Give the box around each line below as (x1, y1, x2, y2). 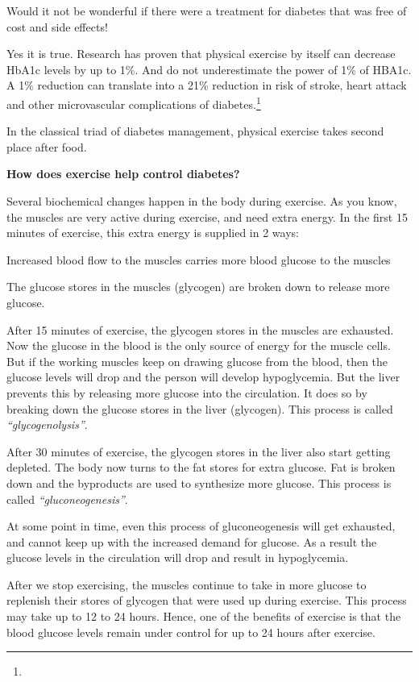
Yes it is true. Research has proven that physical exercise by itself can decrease (6, 45, 396, 62)
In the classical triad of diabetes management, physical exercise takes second (6, 123, 384, 139)
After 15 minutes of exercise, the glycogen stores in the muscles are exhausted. (6, 321, 394, 338)
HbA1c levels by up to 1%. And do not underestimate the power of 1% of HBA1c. (6, 60, 412, 77)
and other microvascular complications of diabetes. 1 (6, 93, 261, 112)
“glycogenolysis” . (6, 416, 88, 433)
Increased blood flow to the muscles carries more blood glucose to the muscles (6, 251, 391, 268)
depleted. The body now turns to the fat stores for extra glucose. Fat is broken (6, 459, 396, 476)
